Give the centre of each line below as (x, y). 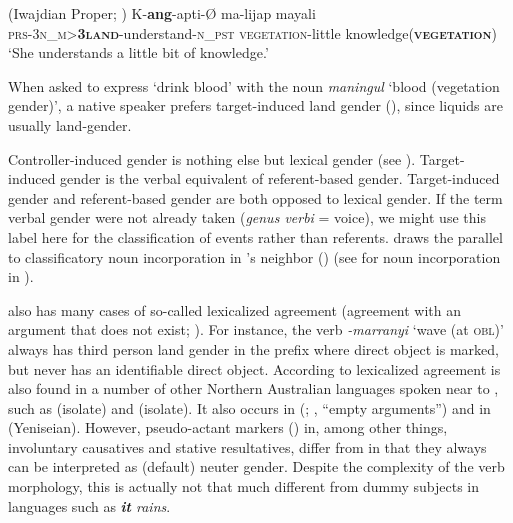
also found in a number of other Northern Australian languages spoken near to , (253, 388)
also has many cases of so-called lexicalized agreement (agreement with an (235, 309)
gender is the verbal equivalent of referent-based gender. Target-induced (280, 178)
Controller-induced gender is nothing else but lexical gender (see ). (212, 158)
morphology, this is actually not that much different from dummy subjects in (244, 486)
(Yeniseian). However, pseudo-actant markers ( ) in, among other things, (228, 427)
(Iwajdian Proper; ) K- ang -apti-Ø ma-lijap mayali (162, 13)
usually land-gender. (70, 124)
